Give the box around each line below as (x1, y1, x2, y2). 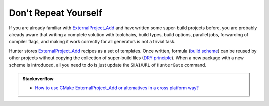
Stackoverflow (22, 75, 54, 82)
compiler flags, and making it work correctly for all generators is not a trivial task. (9, 39, 176, 45)
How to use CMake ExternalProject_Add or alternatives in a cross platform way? (35, 85, 199, 91)
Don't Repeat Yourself (9, 7, 102, 18)
